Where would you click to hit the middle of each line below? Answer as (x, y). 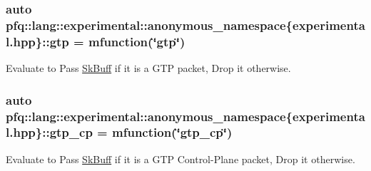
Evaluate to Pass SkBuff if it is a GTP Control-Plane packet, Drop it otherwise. (181, 159)
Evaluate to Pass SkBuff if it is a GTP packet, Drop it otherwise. (148, 68)
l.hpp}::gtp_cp (49, 132)
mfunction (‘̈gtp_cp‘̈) (172, 132)
